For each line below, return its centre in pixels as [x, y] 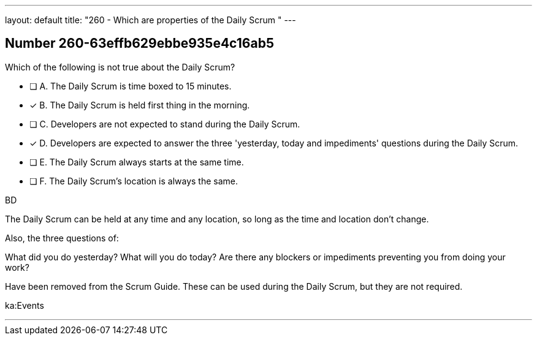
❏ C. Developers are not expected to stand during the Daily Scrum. [165, 124]
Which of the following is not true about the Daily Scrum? [120, 67]
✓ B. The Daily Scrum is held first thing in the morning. [140, 105]
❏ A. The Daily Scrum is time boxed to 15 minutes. [131, 86]
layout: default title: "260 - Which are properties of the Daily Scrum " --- [150, 20]
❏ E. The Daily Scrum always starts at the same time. [137, 162]
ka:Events [25, 305]
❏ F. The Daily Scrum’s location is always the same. [134, 181]
